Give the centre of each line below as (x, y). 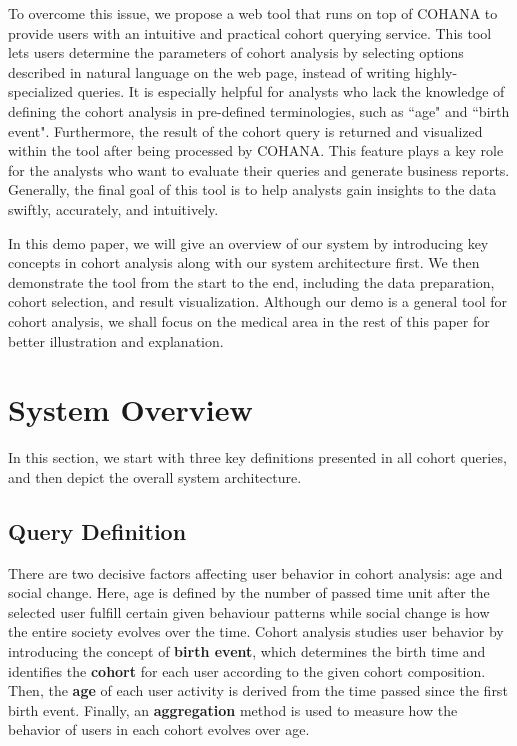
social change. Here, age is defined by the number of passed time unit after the (249, 592)
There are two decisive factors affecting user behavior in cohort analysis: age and (255, 572)
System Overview (130, 409)
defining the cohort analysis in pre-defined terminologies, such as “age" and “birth (259, 110)
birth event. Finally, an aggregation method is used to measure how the (233, 709)
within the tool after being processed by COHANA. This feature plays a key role (256, 150)
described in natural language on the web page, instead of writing (209, 71)
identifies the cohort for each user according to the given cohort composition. (247, 670)
